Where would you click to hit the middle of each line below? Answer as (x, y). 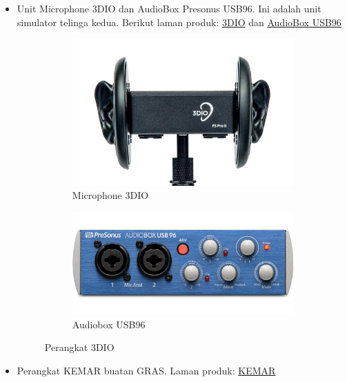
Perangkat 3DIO (79, 347)
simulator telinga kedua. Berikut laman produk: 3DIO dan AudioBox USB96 (179, 22)
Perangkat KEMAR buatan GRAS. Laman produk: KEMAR (146, 370)
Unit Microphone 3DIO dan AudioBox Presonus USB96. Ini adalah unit (169, 8)
